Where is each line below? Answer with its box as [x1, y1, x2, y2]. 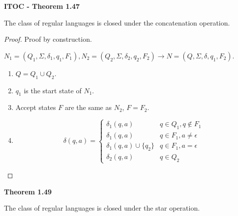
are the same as [64, 102, 112, 112]
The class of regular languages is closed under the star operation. [4, 203, 200, 213]
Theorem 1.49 [4, 186, 52, 196]
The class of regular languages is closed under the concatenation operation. [4, 17, 230, 27]
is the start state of [24, 85, 82, 95]
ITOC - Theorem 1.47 [4, 1, 80, 11]
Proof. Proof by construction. [4, 34, 92, 44]
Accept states [15, 102, 56, 112]
